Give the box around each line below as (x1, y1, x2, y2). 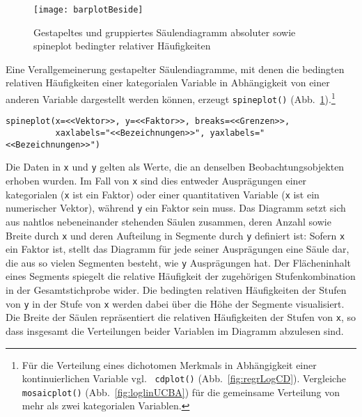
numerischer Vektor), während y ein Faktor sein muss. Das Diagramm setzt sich (6, 200, 346, 215)
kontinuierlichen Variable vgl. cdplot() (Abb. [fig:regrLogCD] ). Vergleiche (22, 371, 346, 386)
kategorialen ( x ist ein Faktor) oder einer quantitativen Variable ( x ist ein (6, 187, 320, 201)
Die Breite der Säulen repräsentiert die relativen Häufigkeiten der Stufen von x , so (6, 310, 356, 324)
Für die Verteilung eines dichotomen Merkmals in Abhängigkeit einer (22, 357, 317, 372)
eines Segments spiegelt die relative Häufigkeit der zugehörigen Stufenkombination (6, 269, 356, 283)
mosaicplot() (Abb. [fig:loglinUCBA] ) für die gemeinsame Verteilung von (22, 384, 340, 399)
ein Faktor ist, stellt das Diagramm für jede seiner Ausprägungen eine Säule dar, (6, 242, 349, 256)
